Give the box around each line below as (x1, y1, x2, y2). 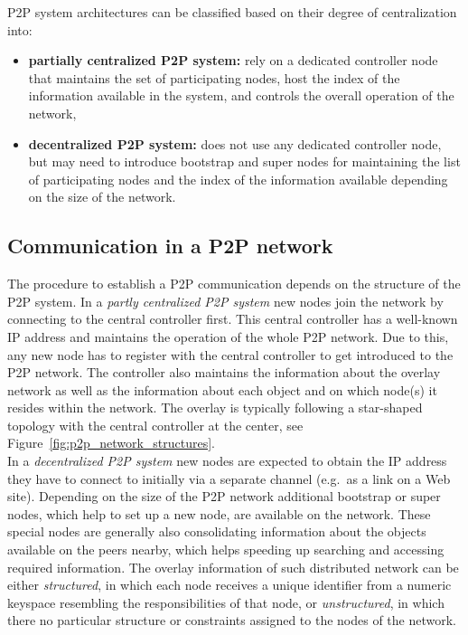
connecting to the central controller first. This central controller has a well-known (7, 309, 458, 328)
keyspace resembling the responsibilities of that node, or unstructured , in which (7, 592, 445, 611)
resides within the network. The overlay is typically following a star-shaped (7, 398, 423, 417)
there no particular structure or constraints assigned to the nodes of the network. (7, 611, 456, 630)
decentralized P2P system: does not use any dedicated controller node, (28, 134, 442, 153)
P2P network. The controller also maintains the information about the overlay (7, 363, 441, 382)
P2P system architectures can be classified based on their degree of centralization (7, 3, 457, 21)
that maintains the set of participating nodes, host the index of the (28, 68, 400, 87)
